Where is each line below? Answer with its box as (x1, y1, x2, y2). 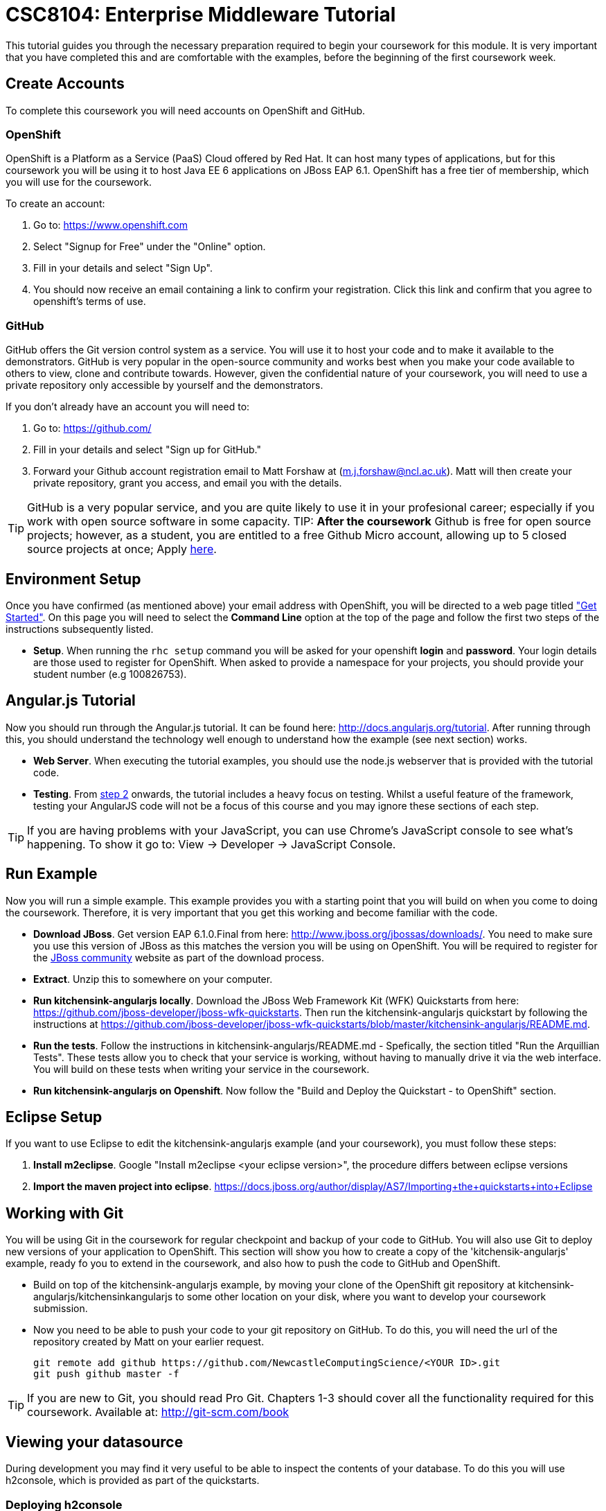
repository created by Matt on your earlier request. (33, 1336, 265, 1348)
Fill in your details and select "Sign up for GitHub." (33, 444, 261, 456)
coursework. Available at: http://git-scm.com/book (27, 1405, 289, 1420)
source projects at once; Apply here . (27, 542, 217, 557)
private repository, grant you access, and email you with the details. (33, 477, 342, 489)
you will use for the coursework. (6, 176, 152, 189)
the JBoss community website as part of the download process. (33, 951, 324, 963)
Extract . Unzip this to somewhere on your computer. (33, 972, 273, 985)
